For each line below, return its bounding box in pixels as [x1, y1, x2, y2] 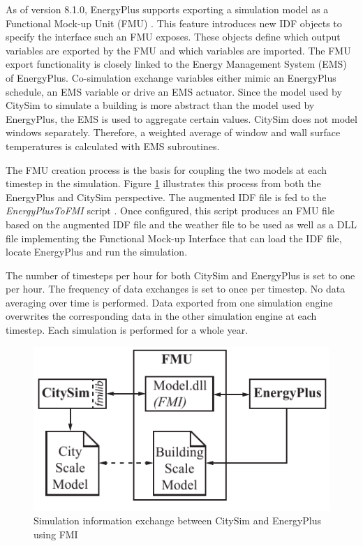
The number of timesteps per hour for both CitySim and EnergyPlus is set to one [6, 267, 355, 282]
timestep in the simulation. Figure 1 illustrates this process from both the [6, 176, 321, 191]
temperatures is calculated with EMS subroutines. [6, 138, 220, 153]
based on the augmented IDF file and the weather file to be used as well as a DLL [6, 216, 357, 231]
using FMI [34, 526, 78, 541]
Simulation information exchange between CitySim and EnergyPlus [34, 513, 322, 528]
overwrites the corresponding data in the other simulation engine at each [6, 309, 317, 323]
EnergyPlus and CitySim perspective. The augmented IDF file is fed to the [6, 189, 327, 204]
